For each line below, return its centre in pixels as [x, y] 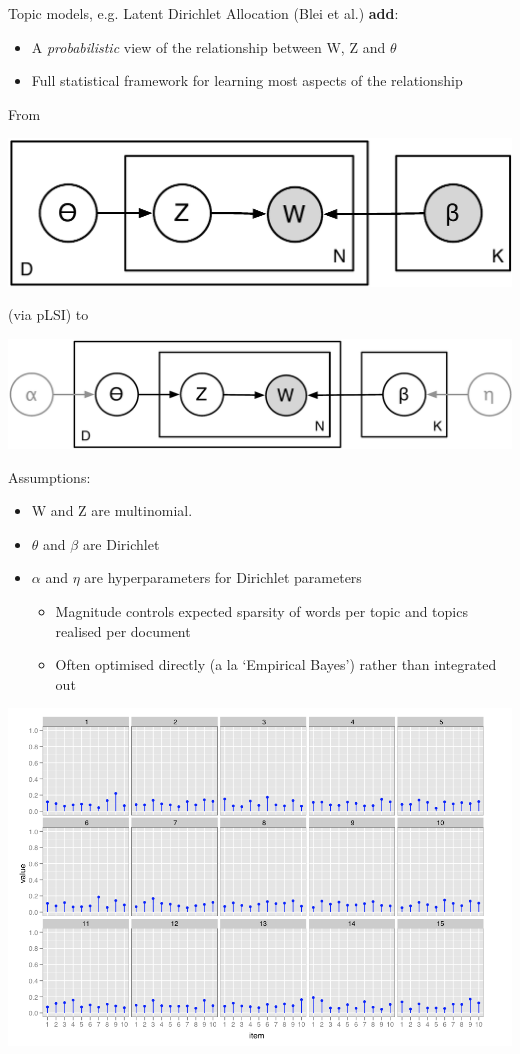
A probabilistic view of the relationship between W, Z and [208, 46]
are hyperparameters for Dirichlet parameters [223, 577]
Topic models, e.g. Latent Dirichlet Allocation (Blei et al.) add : [203, 13]
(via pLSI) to [48, 314]
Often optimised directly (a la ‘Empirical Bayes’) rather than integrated [276, 664]
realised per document [123, 630]
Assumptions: [49, 476]
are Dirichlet [121, 543]
